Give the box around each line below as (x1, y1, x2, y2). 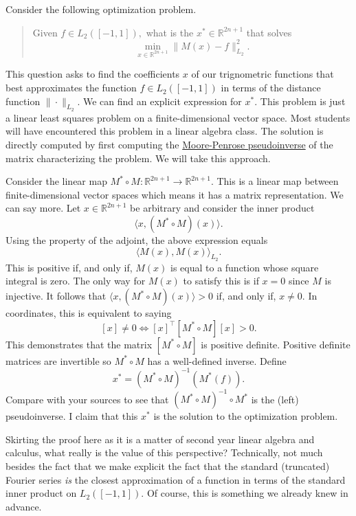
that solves (246, 25, 292, 39)
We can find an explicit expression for (82, 93, 242, 108)
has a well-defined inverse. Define (147, 353, 287, 368)
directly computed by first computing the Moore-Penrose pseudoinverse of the (5, 137, 333, 152)
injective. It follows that (5, 289, 107, 302)
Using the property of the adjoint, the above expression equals (5, 233, 268, 247)
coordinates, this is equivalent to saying (5, 306, 172, 319)
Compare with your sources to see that (5, 392, 169, 406)
